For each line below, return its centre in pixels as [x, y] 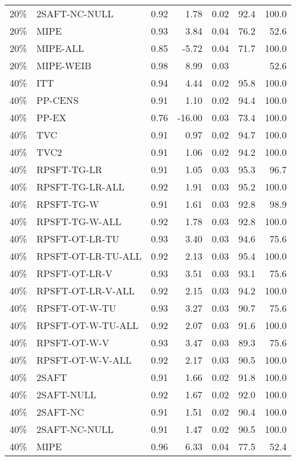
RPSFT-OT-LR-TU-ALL [89, 256]
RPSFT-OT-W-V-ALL [84, 360]
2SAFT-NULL [66, 394]
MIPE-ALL [60, 48]
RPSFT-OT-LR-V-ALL [85, 291]
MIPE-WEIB [64, 65]
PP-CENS [57, 100]
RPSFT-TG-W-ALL [79, 221]
